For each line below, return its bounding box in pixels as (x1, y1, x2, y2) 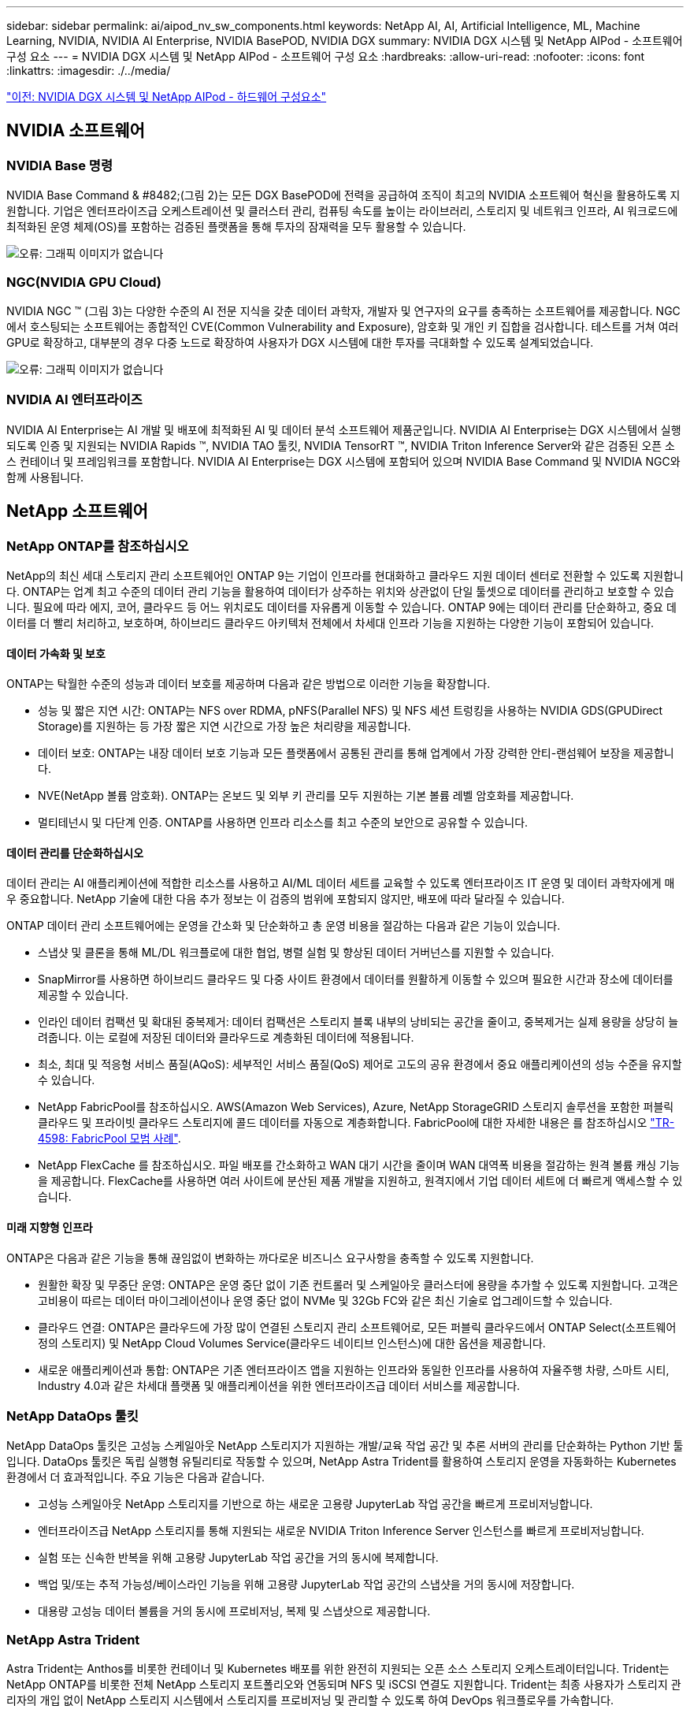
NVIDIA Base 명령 (6, 157, 113, 173)
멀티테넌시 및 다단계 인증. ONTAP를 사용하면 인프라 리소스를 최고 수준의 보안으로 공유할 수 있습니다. (38, 816, 529, 830)
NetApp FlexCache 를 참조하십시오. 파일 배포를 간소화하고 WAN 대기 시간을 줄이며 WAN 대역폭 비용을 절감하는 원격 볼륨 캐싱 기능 (38, 1158, 680, 1172)
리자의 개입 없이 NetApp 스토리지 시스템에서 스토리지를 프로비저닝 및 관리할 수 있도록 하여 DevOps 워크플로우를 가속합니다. (6, 1693, 614, 1707)
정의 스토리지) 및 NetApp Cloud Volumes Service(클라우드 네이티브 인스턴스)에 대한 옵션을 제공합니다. (38, 1336, 546, 1350)
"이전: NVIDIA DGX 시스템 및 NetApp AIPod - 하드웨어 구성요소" (6, 90, 327, 103)
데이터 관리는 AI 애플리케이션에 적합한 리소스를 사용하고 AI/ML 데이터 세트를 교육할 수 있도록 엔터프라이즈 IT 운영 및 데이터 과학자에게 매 (6, 876, 675, 890)
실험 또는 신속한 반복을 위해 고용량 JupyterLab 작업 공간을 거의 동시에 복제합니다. (38, 1551, 439, 1565)
